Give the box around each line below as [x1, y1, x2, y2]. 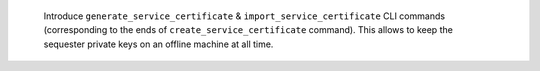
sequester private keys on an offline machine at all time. [43, 38, 274, 50]
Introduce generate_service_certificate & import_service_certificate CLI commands [43, 10, 445, 22]
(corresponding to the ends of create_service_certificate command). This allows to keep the [43, 24, 454, 36]
